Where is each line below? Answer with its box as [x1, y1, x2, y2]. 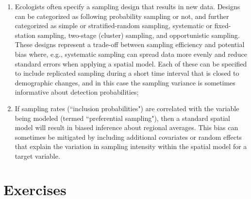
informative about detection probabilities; [15, 87, 139, 97]
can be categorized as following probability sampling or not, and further [15, 11, 229, 21]
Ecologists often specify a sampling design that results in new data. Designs [15, 1, 240, 11]
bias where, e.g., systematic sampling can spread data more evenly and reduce [15, 49, 247, 59]
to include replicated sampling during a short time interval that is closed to [15, 68, 239, 78]
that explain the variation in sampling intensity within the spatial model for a [15, 141, 247, 151]
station [15, 30, 35, 40]
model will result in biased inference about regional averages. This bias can [15, 122, 238, 133]
